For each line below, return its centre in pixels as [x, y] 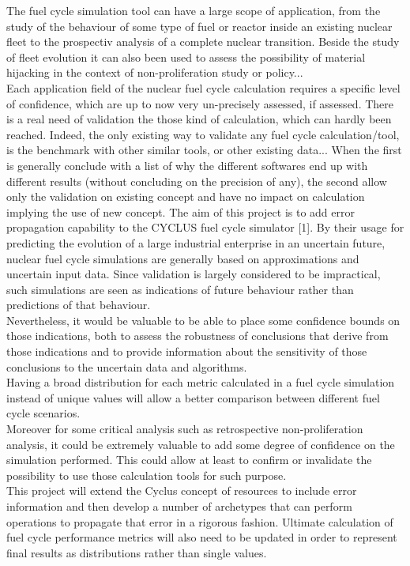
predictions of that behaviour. [79, 305]
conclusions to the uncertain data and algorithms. [127, 366]
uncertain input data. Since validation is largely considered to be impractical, [194, 274]
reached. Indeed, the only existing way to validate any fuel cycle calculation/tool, [203, 134]
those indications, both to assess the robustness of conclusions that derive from [197, 336]
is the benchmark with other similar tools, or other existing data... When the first [204, 150]
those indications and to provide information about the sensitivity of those [187, 351]
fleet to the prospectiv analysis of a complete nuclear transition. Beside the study [203, 42]
